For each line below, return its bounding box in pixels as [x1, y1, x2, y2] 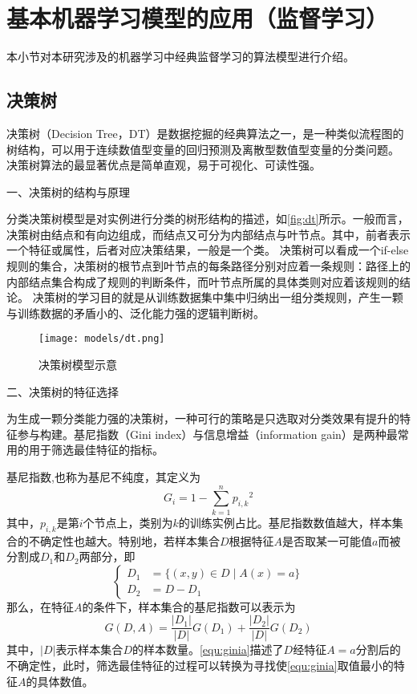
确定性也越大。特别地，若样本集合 [39, 532, 220, 549]
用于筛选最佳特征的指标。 [28, 441, 164, 458]
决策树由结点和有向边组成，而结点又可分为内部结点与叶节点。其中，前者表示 [6, 225, 411, 242]
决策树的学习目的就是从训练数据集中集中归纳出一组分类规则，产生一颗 [32, 289, 403, 306]
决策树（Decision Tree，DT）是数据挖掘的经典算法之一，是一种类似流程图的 [6, 124, 404, 141]
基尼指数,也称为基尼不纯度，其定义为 [6, 469, 200, 485]
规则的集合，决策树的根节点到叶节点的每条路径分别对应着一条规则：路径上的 [6, 258, 411, 274]
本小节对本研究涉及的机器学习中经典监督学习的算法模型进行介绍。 [6, 48, 354, 65]
